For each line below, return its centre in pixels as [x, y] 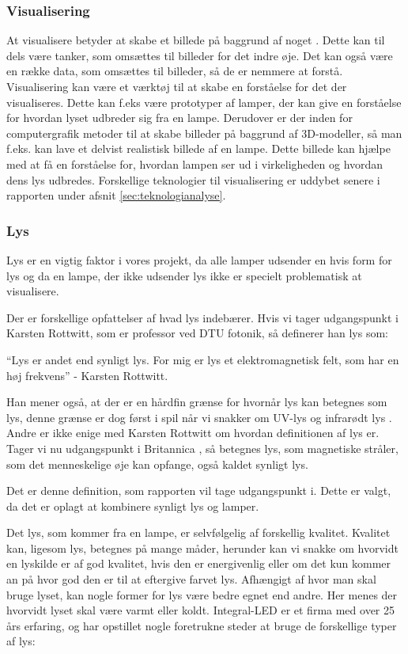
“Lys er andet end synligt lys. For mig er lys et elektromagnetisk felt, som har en [203, 359]
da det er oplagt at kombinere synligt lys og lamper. [133, 506]
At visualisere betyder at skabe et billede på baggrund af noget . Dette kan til [196, 40]
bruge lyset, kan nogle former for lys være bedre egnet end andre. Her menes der [202, 594]
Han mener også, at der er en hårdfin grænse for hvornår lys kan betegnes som [197, 402]
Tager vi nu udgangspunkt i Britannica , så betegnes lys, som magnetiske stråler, [202, 448]
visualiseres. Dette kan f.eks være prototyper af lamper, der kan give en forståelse [204, 102]
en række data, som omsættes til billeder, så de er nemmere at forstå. [175, 71]
